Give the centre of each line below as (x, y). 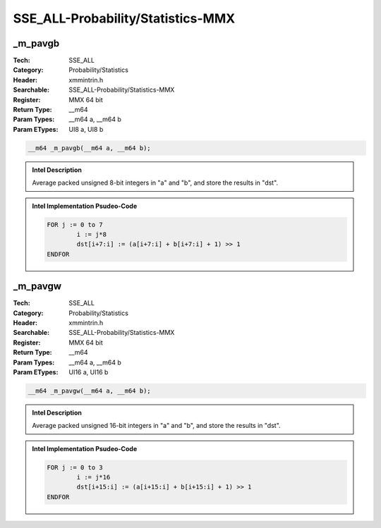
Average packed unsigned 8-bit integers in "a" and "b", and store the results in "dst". (155, 183)
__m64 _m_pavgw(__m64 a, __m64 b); (89, 391)
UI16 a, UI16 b (89, 372)
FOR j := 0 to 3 (75, 467)
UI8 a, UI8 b (86, 129)
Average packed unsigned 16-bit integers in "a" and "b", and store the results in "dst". (157, 426)
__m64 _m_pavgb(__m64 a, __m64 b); (89, 148)
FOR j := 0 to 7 (75, 225)
